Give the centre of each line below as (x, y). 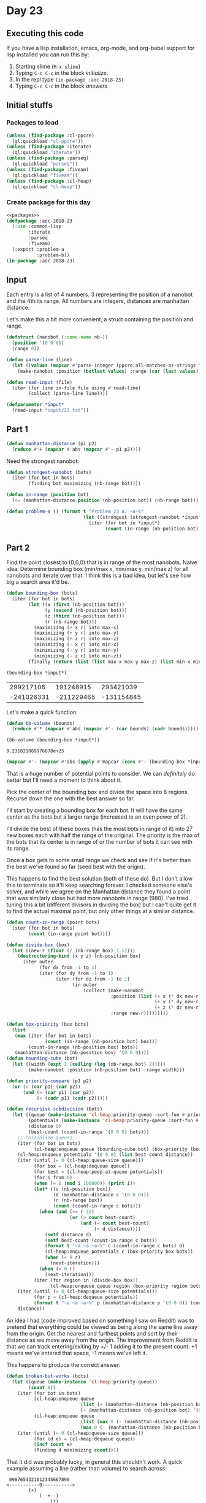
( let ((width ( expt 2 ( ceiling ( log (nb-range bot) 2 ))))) (89, 1065)
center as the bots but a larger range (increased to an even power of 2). (97, 817)
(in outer (85, 985)
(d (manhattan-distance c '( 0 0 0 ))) (101, 1195)
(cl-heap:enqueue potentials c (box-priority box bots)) (119, 1252)
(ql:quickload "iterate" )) (46, 153)
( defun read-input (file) (39, 382)
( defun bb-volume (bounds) (41, 723)
